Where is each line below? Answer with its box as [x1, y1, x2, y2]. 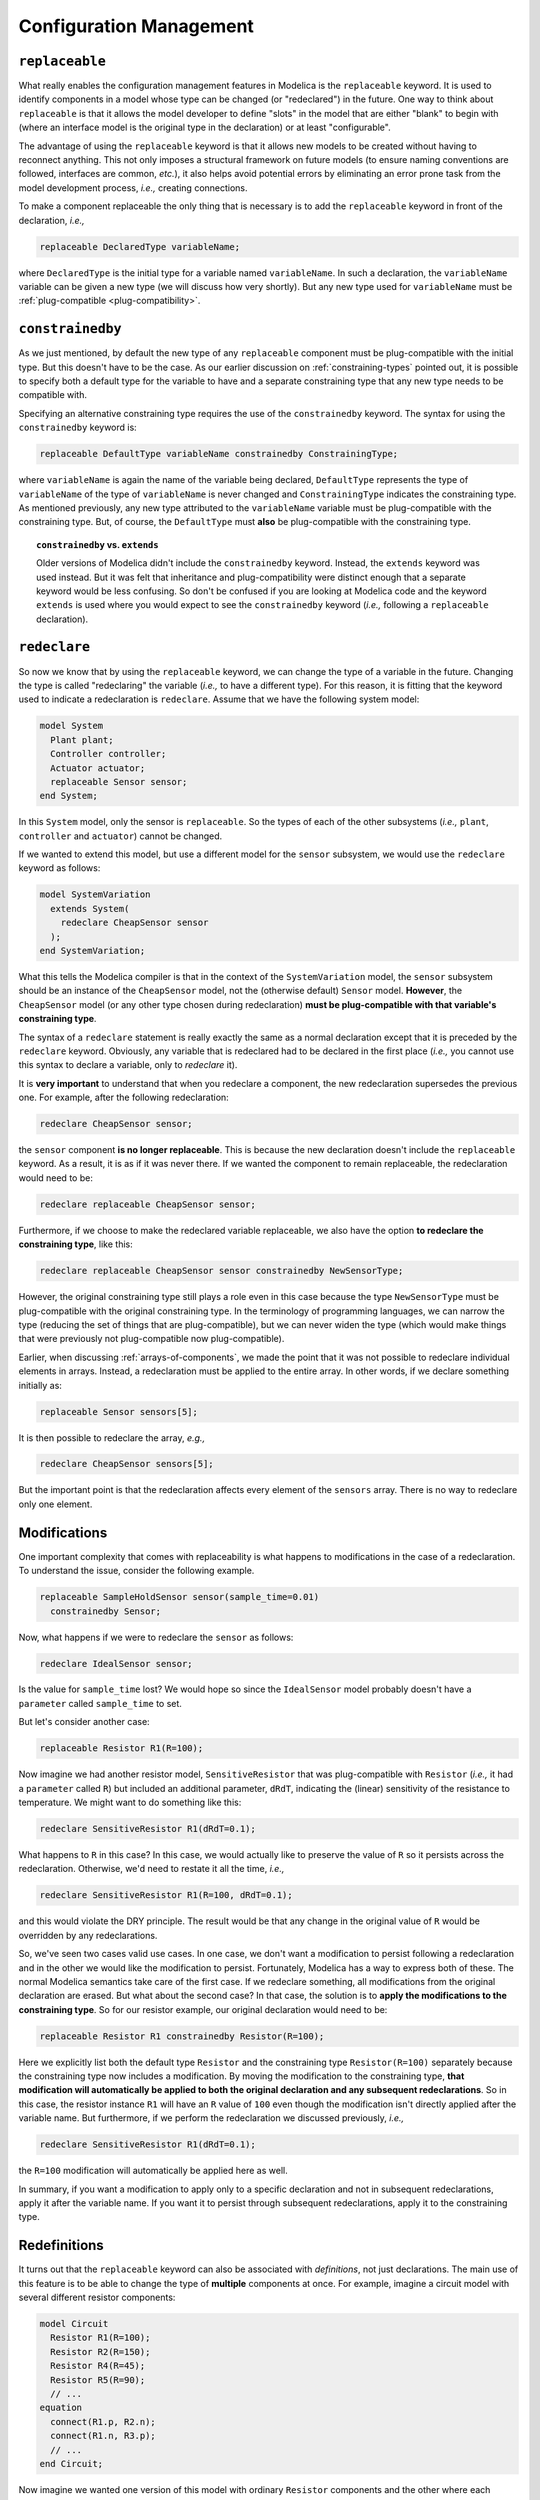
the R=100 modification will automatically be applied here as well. [18, 2165, 289, 2177]
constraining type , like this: [18, 1238, 134, 1250]
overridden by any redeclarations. [18, 1929, 158, 1941]
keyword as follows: [18, 862, 101, 874]
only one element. [18, 1498, 93, 1510]
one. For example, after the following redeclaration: [18, 1091, 229, 1104]
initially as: [18, 1379, 62, 1391]
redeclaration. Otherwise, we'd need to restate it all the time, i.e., [18, 1863, 285, 1875]
